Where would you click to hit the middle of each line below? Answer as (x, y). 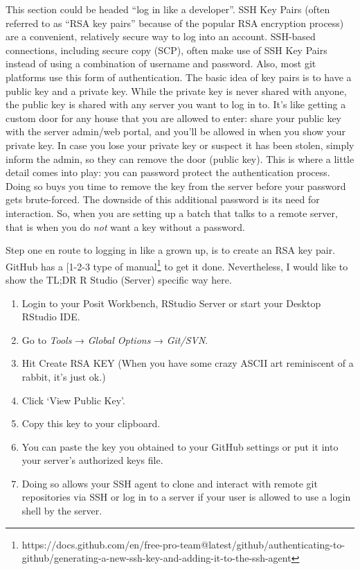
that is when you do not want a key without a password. (125, 226)
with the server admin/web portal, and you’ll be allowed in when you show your (176, 131)
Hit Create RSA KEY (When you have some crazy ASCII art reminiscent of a (188, 363)
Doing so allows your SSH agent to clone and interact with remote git (170, 483)
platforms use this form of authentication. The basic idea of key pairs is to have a (179, 77)
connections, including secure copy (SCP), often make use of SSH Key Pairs (166, 50)
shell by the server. (62, 511)
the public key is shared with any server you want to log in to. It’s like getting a (176, 104)
